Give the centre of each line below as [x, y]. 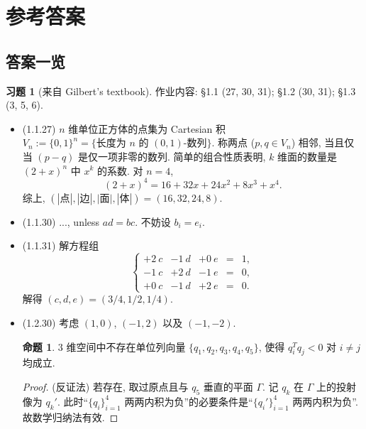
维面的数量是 [307, 156]
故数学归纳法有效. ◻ [70, 417]
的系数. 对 [120, 170]
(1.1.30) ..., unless [61, 221]
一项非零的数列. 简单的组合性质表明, [182, 156]
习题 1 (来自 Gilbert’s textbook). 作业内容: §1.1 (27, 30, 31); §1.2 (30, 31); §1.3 [181, 91]
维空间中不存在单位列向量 [126, 346]
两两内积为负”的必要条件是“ [189, 401]
